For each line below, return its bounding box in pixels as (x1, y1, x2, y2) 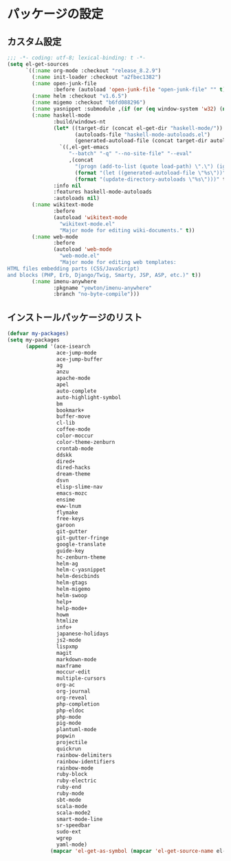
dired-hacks (56, 465, 91, 471)
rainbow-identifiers (56, 758, 115, 765)
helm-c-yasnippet (56, 566, 107, 574)
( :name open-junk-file (32, 80, 97, 87)
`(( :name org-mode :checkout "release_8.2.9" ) (25, 67, 162, 74)
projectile (56, 739, 88, 746)
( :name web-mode (32, 233, 78, 241)
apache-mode (56, 375, 91, 382)
